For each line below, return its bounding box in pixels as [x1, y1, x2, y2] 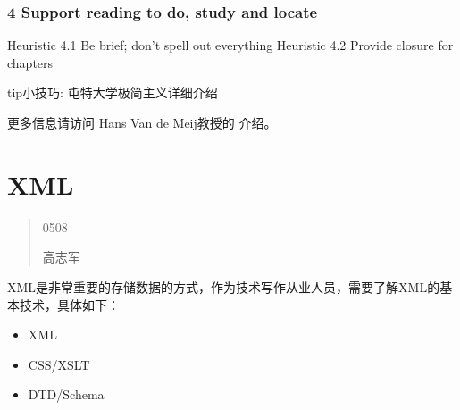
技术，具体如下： [19, 295, 120, 314]
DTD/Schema [28, 385, 105, 404]
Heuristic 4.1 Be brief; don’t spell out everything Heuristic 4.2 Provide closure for [7, 36, 454, 54]
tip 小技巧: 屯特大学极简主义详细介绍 [7, 83, 218, 102]
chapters [7, 53, 54, 71]
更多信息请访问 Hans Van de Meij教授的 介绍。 [7, 113, 277, 131]
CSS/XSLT [28, 355, 90, 373]
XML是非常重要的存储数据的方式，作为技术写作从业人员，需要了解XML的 [7, 277, 440, 296]
